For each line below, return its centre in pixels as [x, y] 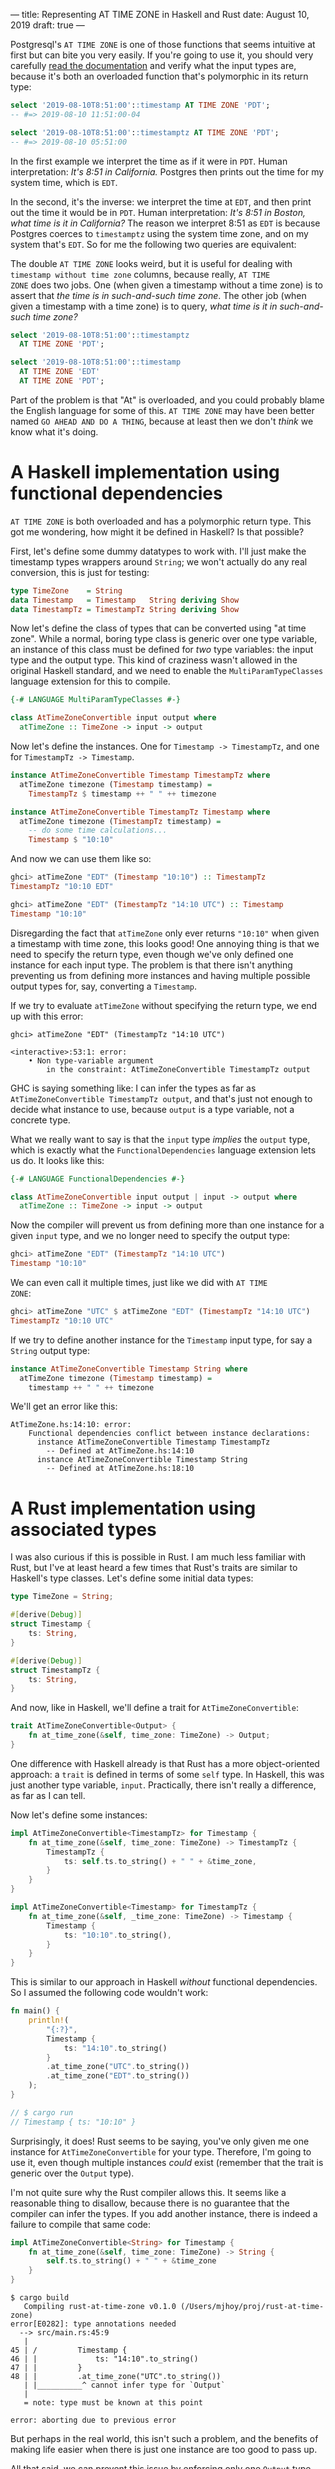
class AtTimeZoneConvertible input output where [113, 718]
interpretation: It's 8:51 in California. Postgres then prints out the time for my [167, 171]
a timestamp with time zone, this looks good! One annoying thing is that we [165, 943]
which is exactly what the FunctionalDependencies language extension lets [163, 1150]
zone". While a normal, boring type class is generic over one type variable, [164, 639]
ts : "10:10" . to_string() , [117, 1935]
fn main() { [35, 2011]
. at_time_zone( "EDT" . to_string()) [118, 2076]
